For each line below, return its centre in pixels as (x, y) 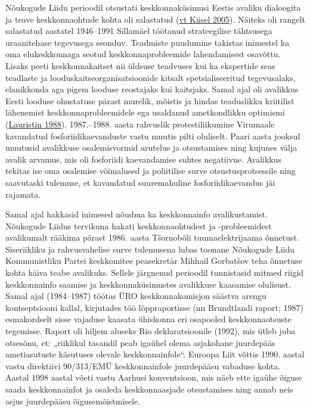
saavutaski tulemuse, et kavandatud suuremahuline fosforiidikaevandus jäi (140, 182)
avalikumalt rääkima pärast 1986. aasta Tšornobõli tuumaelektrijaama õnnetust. (152, 237)
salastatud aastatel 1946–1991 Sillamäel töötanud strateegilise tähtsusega (139, 31)
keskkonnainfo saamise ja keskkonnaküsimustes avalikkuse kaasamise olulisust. (148, 284)
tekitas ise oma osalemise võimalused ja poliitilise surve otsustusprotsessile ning (151, 171)
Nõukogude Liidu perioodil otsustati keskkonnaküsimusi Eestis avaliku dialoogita (153, 7)
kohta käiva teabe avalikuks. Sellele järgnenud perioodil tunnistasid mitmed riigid (155, 273)
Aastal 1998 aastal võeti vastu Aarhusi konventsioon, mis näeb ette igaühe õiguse (154, 377)
